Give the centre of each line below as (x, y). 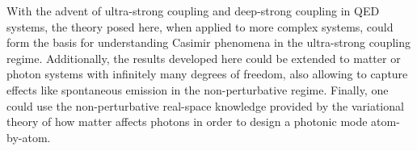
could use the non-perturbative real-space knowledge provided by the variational (205, 105)
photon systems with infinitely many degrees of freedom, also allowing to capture (207, 74)
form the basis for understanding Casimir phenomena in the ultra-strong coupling (209, 42)
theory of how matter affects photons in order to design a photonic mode (187, 122)
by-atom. (29, 137)
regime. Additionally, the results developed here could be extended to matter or (204, 58)
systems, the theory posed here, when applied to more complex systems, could (200, 26)
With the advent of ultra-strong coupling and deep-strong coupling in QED (193, 10)
